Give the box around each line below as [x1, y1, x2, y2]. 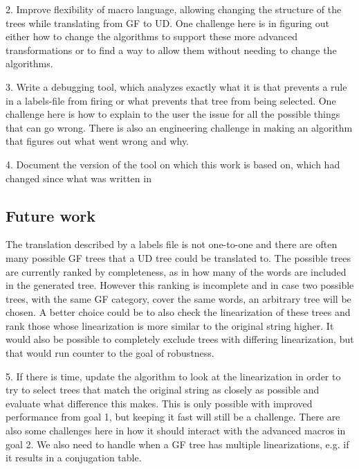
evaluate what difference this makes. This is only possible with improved [6, 396, 313, 410]
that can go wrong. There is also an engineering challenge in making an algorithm [6, 120, 353, 134]
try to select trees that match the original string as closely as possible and [6, 382, 320, 397]
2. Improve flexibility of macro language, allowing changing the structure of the [6, 2, 342, 16]
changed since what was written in [6, 170, 151, 185]
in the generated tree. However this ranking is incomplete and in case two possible [6, 278, 354, 292]
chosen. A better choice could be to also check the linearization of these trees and [6, 305, 351, 319]
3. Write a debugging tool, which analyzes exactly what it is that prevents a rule [6, 79, 347, 94]
